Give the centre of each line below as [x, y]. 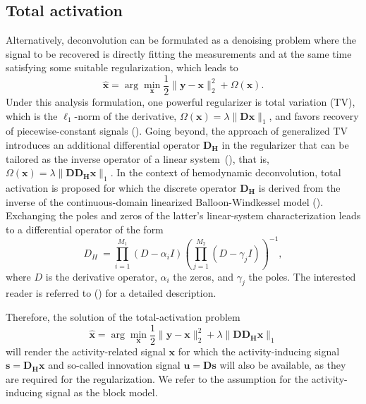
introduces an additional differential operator [103, 145]
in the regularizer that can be [285, 145]
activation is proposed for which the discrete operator [121, 188]
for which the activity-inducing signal [259, 351]
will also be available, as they [283, 365]
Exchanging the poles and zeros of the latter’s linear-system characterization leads [183, 215]
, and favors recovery [314, 115]
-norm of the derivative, [126, 115]
